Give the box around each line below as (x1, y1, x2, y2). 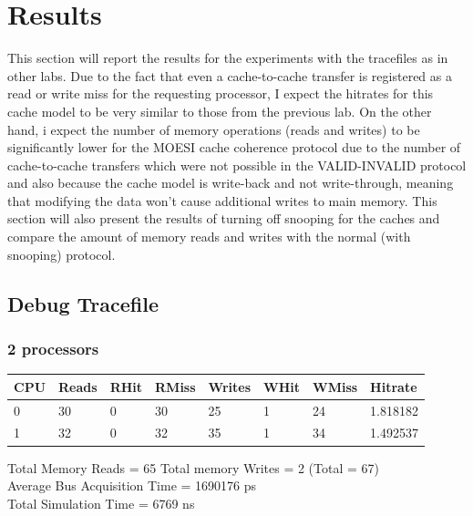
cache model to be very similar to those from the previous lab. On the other (7, 101, 432, 120)
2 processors (7, 336, 99, 359)
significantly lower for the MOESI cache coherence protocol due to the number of (7, 138, 461, 157)
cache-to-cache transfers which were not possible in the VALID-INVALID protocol (7, 155, 467, 174)
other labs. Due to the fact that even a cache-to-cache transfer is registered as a (7, 66, 452, 85)
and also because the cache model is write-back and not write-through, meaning (7, 173, 454, 192)
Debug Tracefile (7, 289, 159, 317)
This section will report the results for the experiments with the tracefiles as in (7, 48, 448, 67)
